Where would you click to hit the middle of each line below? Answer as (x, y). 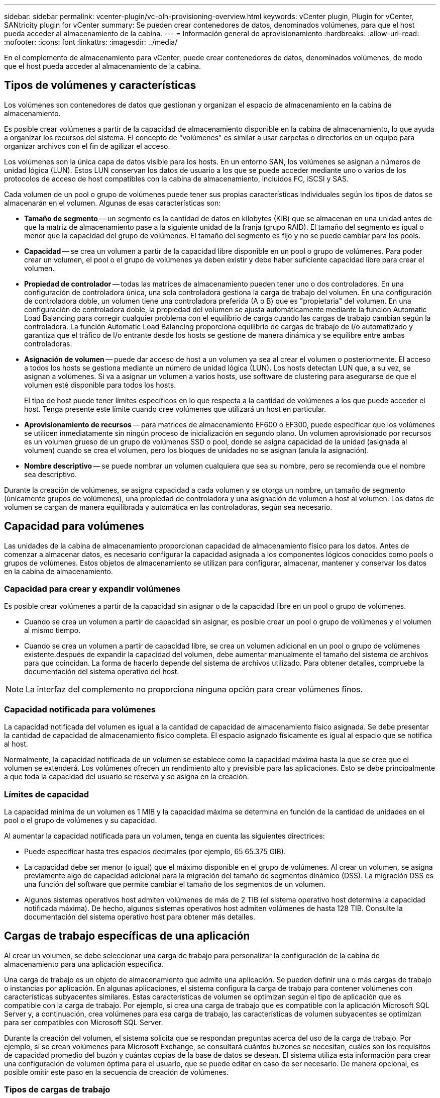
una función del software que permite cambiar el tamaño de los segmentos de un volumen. (175, 884)
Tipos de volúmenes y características (100, 85)
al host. (16, 744)
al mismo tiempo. (52, 630)
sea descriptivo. (50, 474)
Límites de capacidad (47, 794)
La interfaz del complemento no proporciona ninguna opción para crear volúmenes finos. (194, 690)
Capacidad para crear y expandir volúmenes (92, 589)
